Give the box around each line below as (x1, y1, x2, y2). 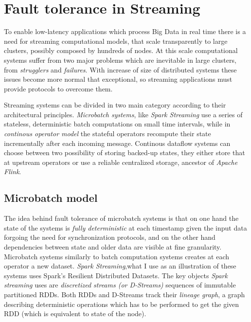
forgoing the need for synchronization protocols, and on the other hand (4, 232, 215, 242)
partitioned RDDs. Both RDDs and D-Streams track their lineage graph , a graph (4, 289, 245, 299)
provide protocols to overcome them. (4, 83, 113, 93)
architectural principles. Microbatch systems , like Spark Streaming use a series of (4, 109, 243, 119)
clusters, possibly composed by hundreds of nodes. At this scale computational (4, 45, 238, 55)
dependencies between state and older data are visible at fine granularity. (4, 242, 222, 252)
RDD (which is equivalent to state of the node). (4, 308, 146, 319)
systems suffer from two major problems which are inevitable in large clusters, (4, 54, 236, 65)
